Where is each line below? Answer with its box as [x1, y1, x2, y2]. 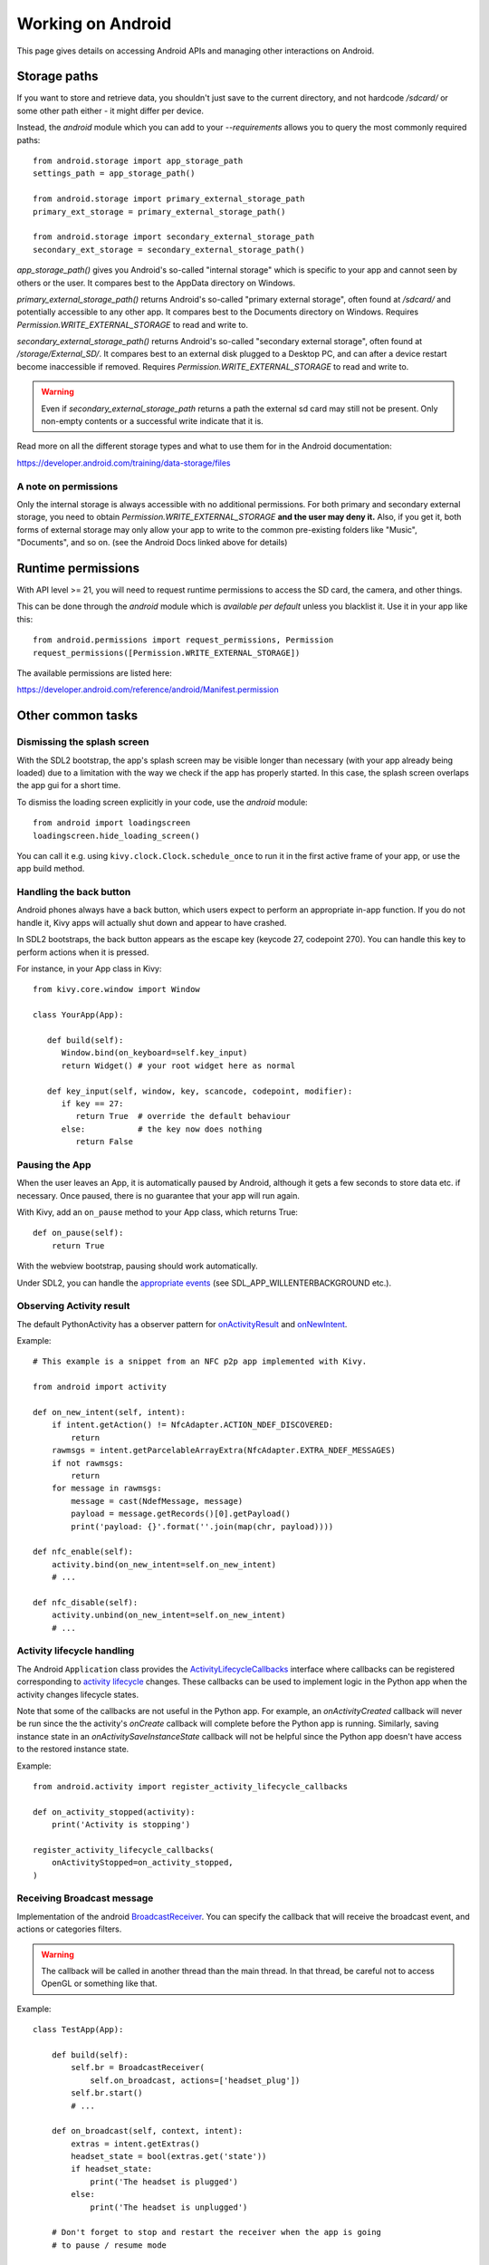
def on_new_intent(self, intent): [33, 1407, 186, 1418]
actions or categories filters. [16, 1923, 122, 1934]
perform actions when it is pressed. [16, 947, 149, 958]
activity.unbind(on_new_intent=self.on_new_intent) [51, 1610, 286, 1621]
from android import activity [33, 1382, 168, 1393]
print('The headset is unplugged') [90, 2202, 248, 2212]
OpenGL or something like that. [41, 1978, 158, 1989]
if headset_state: [71, 2164, 153, 2174]
